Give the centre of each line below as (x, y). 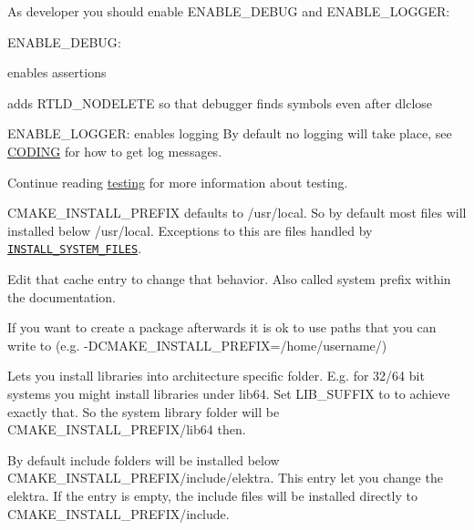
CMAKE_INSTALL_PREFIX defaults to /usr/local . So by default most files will (237, 213)
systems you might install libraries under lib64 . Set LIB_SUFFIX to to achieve (229, 393)
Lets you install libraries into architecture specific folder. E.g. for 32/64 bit (216, 376)
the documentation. (62, 296)
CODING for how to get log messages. (115, 151)
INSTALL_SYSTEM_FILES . (75, 248)
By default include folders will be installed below (144, 459)
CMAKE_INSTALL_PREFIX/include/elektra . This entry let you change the (225, 478)
